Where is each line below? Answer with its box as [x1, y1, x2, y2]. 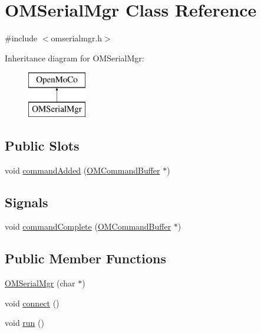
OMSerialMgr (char [5, 277, 75, 289]
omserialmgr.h [51, 32, 103, 44]
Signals [5, 192, 48, 211]
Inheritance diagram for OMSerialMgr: [5, 51, 144, 64]
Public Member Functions [5, 249, 166, 267]
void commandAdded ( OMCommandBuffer [5, 164, 160, 176]
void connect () [5, 296, 60, 309]
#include [5, 32, 38, 44]
